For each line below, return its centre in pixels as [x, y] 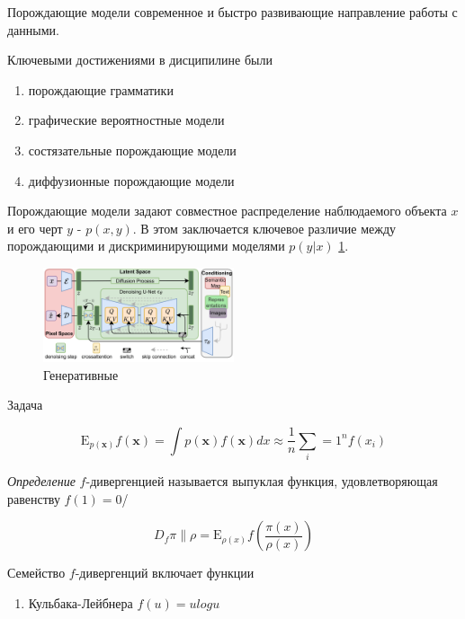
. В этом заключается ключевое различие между [264, 228]
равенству [34, 498]
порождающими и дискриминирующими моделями [146, 246]
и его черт [35, 228]
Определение [41, 481]
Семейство [36, 573]
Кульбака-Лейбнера [80, 603]
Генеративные [81, 374]
